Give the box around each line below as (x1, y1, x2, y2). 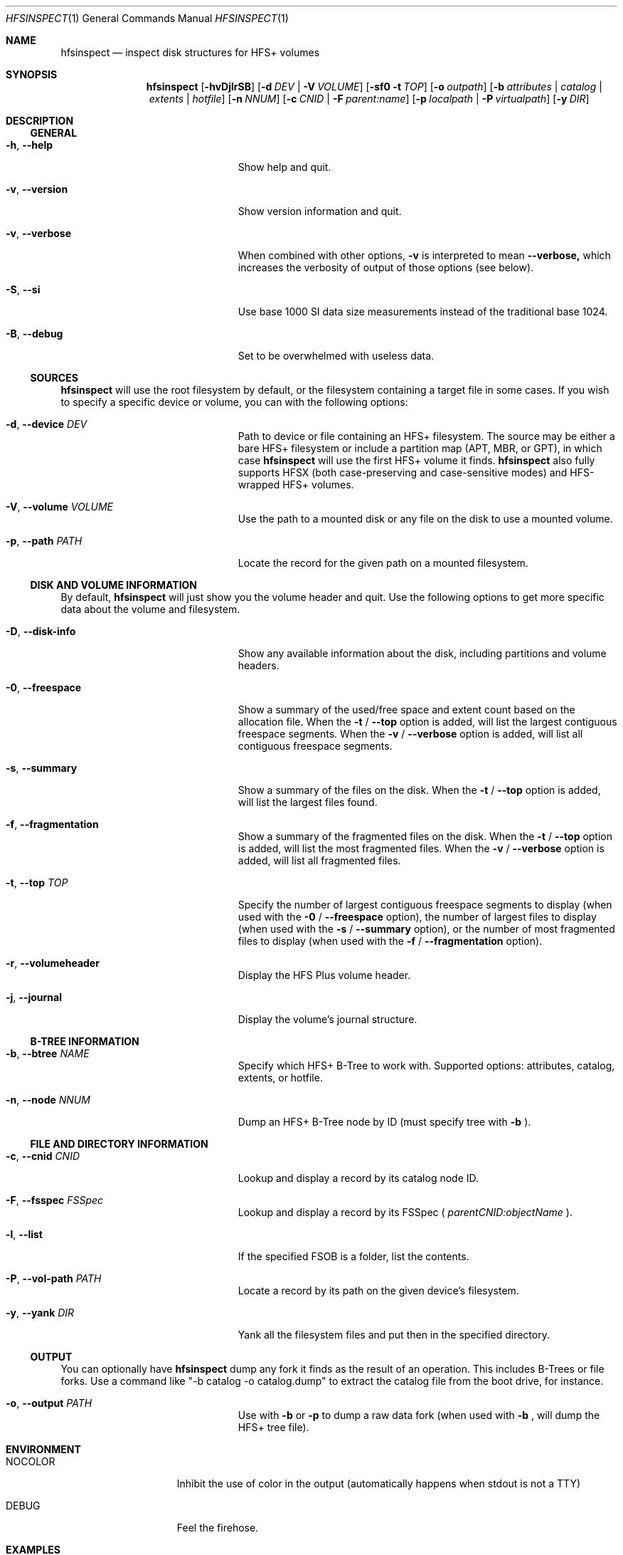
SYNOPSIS (6, 68, 58, 80)
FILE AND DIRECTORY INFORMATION (30, 1138, 208, 1150)
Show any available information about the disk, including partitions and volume (238, 647, 607, 659)
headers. (238, 659, 279, 671)
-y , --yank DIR (6, 1307, 75, 1319)
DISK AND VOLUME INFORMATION (30, 579, 198, 591)
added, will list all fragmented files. (238, 854, 401, 866)
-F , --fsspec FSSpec (6, 1194, 104, 1206)
